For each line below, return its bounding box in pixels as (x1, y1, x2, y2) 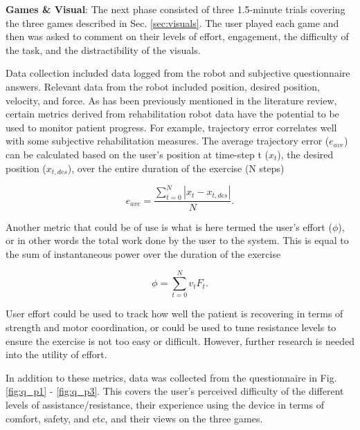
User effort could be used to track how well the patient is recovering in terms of (6, 306, 343, 321)
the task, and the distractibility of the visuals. (6, 42, 201, 57)
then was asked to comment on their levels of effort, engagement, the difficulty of (6, 29, 349, 44)
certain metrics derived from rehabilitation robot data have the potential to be (6, 106, 339, 121)
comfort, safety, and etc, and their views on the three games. (6, 411, 263, 425)
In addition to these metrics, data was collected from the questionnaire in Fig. (6, 370, 337, 384)
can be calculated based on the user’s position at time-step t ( (6, 147, 269, 161)
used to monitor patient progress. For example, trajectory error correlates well (6, 120, 337, 134)
